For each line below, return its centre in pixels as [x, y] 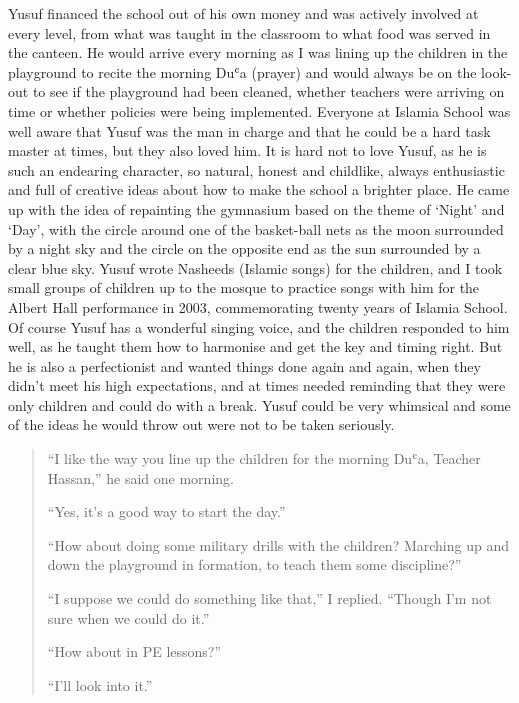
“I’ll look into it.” [100, 684]
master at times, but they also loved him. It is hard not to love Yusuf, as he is [247, 150]
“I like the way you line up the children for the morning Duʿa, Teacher [264, 458]
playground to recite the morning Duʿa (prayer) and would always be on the [242, 71]
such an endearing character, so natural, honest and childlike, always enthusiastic [256, 169]
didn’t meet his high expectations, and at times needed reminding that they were [257, 385]
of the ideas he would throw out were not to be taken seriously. [201, 424]
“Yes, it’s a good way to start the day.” [166, 511]
